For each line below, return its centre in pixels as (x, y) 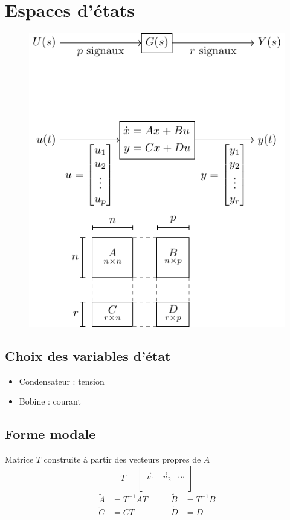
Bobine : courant (50, 401)
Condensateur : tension (62, 381)
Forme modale (50, 434)
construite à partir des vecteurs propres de (122, 459)
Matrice (19, 459)
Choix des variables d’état (88, 355)
